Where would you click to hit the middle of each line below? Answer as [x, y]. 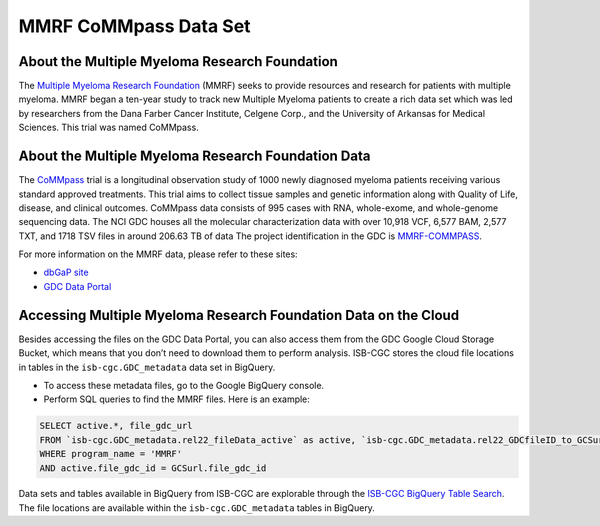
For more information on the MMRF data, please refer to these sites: [158, 254]
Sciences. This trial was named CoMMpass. [108, 127]
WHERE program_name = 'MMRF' [111, 454]
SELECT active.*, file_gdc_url [116, 426]
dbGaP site [66, 272]
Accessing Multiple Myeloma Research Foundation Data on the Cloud [239, 315]
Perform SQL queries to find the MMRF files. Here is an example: [176, 399]
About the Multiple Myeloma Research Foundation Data [194, 156]
